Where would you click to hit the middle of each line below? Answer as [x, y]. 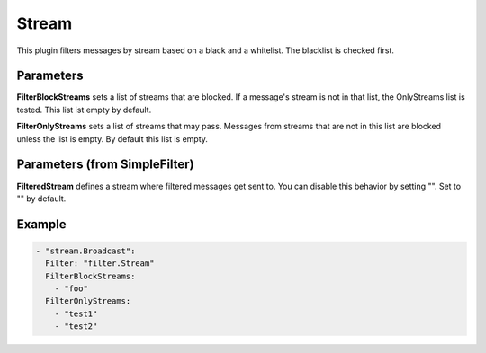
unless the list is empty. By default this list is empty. [112, 138]
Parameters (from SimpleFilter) [105, 165]
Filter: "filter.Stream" [100, 264]
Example [41, 224]
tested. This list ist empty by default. [84, 110]
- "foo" [72, 289]
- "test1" [76, 313]
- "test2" [76, 327]
